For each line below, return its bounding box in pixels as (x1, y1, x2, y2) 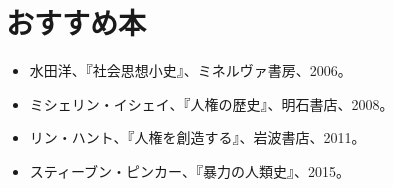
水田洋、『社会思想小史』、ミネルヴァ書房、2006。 (29, 60, 352, 81)
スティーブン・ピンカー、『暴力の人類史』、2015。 (29, 160, 350, 181)
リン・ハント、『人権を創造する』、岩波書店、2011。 (29, 127, 366, 148)
